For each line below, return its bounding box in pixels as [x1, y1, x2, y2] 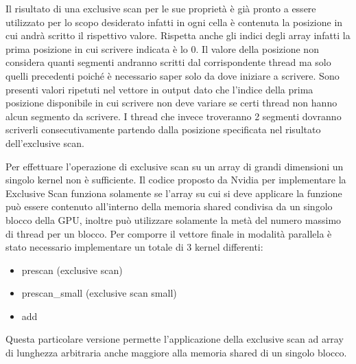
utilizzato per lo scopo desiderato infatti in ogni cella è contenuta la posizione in [5, 14, 343, 29]
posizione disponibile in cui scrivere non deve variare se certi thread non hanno [5, 95, 337, 110]
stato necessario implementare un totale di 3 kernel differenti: [5, 240, 263, 254]
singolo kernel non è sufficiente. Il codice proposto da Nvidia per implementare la [5, 172, 346, 187]
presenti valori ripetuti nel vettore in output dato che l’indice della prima [5, 82, 313, 96]
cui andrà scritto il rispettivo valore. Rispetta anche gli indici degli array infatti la [5, 28, 351, 43]
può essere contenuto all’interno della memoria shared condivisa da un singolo [5, 199, 333, 214]
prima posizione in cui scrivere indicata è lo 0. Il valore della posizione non [5, 41, 319, 56]
